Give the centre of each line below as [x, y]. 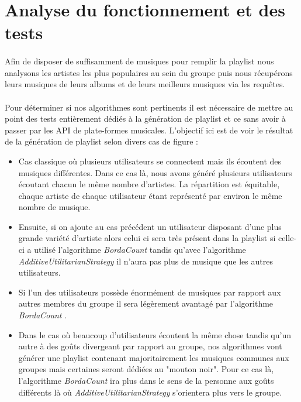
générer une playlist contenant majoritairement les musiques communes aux [154, 357]
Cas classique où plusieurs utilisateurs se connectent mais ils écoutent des [150, 161]
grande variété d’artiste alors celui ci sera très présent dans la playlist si [147, 238]
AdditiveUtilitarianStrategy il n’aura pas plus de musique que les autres [146, 261]
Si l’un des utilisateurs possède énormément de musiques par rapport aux [150, 292]
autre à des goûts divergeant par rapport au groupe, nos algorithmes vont [150, 346]
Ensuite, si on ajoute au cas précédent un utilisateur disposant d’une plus [150, 226]
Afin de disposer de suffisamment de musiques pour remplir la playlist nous [139, 61]
